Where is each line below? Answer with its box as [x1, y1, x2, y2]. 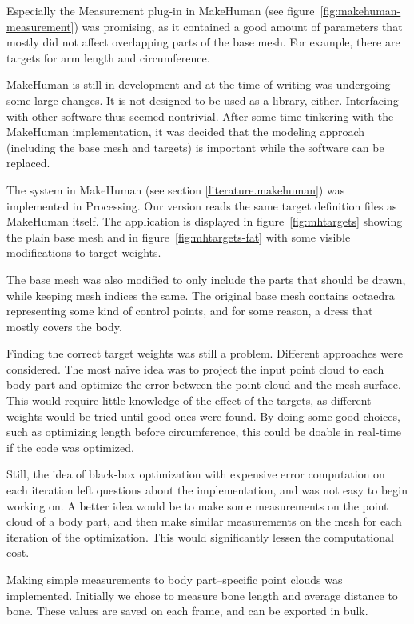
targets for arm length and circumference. [6, 49, 210, 66]
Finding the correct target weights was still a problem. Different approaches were [6, 345, 403, 362]
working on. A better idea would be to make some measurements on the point [6, 497, 388, 514]
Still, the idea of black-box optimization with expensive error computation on [6, 466, 385, 482]
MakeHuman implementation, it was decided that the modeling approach [6, 123, 365, 140]
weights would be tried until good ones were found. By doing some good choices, [6, 407, 400, 424]
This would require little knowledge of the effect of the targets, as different [6, 392, 372, 409]
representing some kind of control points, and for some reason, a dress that [6, 302, 373, 319]
